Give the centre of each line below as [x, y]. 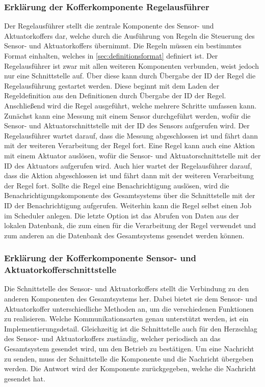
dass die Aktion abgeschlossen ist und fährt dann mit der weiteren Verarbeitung [129, 175]
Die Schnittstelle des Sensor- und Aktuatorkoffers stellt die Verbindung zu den [127, 288]
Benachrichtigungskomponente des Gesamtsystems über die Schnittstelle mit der [130, 195]
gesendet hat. [25, 378]
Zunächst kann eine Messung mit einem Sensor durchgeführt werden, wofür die [127, 115]
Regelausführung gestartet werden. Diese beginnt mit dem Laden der [112, 85]
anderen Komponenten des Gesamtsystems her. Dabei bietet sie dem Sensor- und [131, 299]
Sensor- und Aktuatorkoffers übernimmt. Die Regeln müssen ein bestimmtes [123, 46]
